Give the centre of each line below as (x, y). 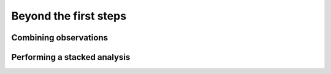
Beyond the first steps (69, 16)
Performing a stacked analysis (71, 57)
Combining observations (60, 38)
